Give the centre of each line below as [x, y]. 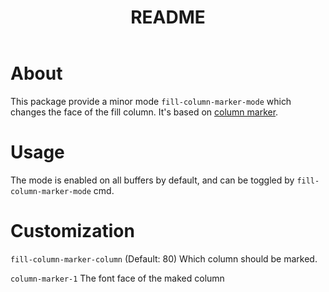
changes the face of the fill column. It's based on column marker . [144, 112]
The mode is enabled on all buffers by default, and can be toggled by [152, 180]
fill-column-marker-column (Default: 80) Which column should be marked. [164, 258]
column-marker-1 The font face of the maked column [117, 278]
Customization [72, 231]
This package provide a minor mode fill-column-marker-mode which [151, 101]
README [168, 17]
